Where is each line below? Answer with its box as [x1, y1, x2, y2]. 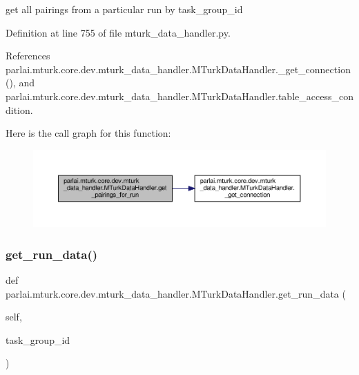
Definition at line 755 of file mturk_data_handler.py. [6, 25, 231, 39]
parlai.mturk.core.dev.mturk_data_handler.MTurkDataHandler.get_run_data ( [6, 286, 346, 300]
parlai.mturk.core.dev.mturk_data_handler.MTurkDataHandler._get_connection [6, 61, 351, 76]
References [6, 48, 50, 63]
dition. [6, 102, 33, 117]
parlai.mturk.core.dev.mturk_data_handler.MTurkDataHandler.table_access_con [6, 88, 353, 103]
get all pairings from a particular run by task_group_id [6, 2, 243, 16]
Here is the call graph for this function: [6, 126, 171, 140]
